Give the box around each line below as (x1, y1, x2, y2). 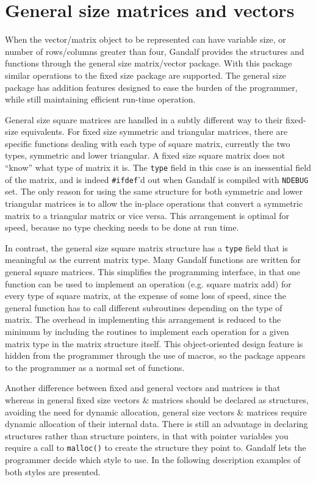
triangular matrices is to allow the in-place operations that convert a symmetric (5, 196, 303, 209)
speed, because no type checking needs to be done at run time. (5, 221, 239, 234)
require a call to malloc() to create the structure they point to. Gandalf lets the (5, 441, 306, 454)
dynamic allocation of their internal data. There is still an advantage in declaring (5, 417, 308, 430)
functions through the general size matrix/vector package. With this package (5, 57, 292, 70)
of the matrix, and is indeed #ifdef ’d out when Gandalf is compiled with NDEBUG (5, 173, 309, 185)
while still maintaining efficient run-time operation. (5, 93, 196, 106)
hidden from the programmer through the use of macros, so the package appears (5, 349, 306, 362)
